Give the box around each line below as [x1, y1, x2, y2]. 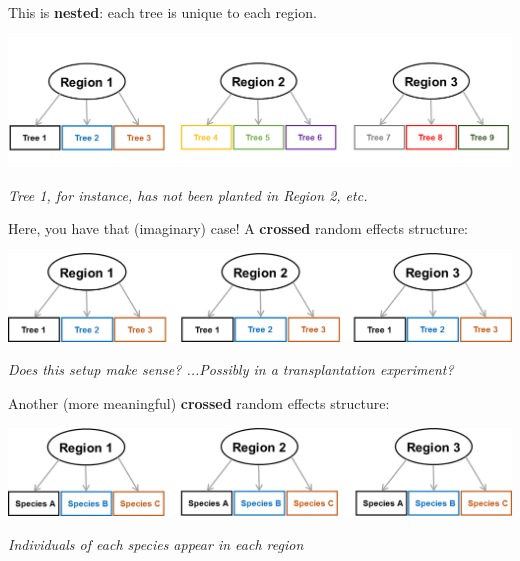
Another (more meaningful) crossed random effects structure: [8, 393, 390, 414]
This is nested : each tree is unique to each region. [8, 2, 317, 22]
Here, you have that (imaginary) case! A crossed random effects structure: [8, 218, 469, 239]
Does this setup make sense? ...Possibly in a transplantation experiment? [8, 359, 454, 380]
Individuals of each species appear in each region [8, 533, 304, 554]
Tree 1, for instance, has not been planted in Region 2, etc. [8, 184, 368, 205]
